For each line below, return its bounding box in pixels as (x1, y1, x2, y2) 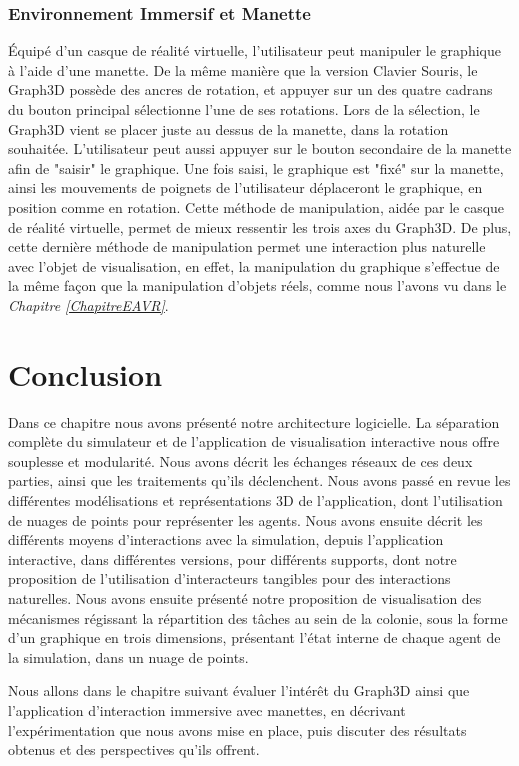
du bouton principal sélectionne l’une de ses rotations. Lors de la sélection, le (8, 99, 480, 119)
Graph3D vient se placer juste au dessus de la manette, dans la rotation (8, 118, 449, 139)
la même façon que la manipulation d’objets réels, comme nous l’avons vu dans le (8, 275, 507, 296)
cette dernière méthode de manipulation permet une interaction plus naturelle (8, 236, 486, 257)
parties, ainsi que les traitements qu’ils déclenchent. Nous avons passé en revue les (8, 470, 511, 491)
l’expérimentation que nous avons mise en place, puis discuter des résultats (8, 719, 467, 740)
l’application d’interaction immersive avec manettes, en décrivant (8, 699, 406, 720)
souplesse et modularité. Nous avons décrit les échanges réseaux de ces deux (8, 450, 473, 471)
